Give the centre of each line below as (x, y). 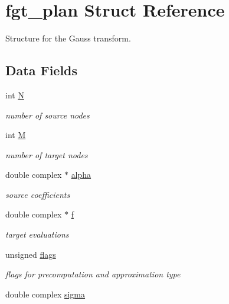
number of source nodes (48, 115)
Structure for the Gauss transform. (68, 38)
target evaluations (37, 234)
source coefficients (38, 194)
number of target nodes (47, 154)
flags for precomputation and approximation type (93, 274)
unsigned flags (31, 254)
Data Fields (42, 70)
